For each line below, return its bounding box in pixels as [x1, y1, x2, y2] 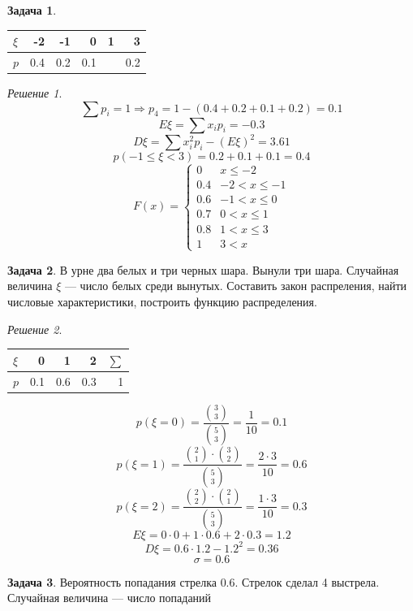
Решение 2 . [7, 320, 62, 337]
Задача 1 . [7, 2, 57, 18]
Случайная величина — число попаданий [7, 589, 212, 606]
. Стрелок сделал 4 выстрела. [234, 573, 380, 590]
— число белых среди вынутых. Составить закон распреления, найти [64, 277, 407, 294]
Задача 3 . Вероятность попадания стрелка [7, 573, 217, 590]
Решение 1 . [7, 84, 62, 102]
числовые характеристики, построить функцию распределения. [7, 292, 317, 310]
